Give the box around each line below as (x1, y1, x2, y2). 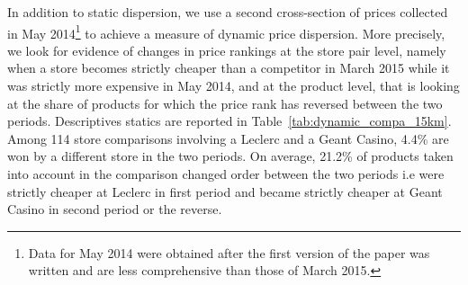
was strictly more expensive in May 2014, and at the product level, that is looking (7, 76, 460, 95)
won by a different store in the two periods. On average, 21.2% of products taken (7, 147, 454, 165)
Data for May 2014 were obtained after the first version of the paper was (28, 243, 430, 262)
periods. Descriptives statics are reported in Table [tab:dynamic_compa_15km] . (7, 111, 452, 130)
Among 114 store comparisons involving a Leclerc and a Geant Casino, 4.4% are (7, 129, 449, 147)
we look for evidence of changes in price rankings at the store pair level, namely (7, 40, 446, 59)
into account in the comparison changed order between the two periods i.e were (7, 165, 445, 183)
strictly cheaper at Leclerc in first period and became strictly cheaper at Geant (7, 182, 443, 200)
